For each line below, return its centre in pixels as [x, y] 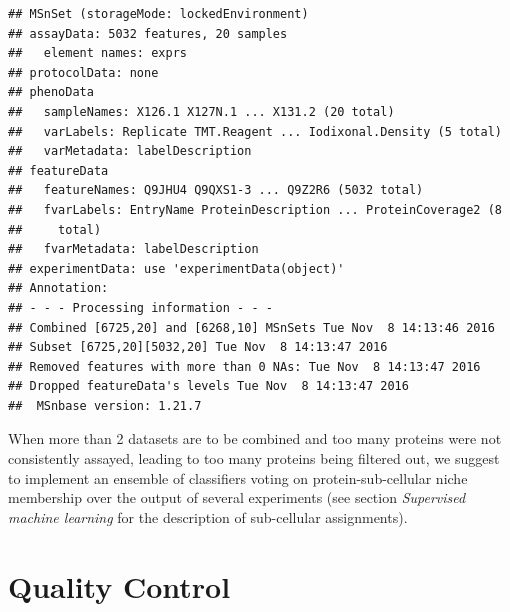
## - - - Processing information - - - [140, 307]
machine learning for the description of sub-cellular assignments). [208, 516]
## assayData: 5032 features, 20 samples [148, 33]
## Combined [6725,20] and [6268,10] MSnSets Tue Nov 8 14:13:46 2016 [251, 327]
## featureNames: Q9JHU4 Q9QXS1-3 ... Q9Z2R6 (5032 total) [216, 190]
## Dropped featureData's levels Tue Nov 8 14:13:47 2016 [208, 386]
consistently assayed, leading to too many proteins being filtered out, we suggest [254, 458]
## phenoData [51, 92]
